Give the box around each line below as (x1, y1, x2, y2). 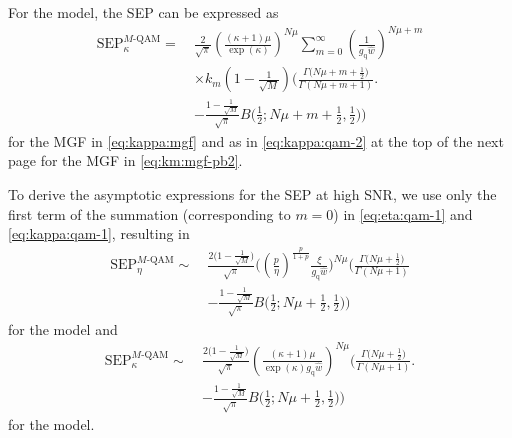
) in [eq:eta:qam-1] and (333, 203, 473, 224)
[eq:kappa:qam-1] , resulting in (8, 223, 190, 244)
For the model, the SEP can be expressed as (8, 2, 279, 22)
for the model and (8, 318, 118, 339)
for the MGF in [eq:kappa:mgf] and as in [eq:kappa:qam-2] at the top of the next (8, 130, 504, 151)
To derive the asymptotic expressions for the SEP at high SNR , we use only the (8, 183, 497, 204)
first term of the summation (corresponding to (8, 203, 291, 224)
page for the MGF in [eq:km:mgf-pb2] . (8, 150, 243, 171)
